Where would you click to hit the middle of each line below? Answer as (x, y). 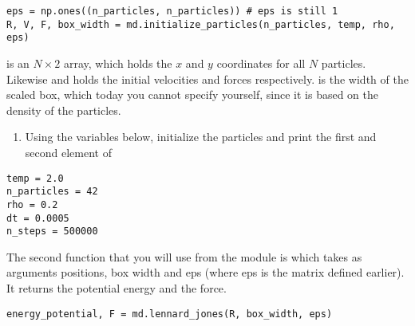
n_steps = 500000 (52, 232)
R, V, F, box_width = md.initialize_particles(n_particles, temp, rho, (201, 24)
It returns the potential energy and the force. (117, 288)
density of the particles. (64, 110)
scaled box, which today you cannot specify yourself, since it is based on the (192, 94)
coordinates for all (261, 63)
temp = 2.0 (35, 178)
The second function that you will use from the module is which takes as (184, 256)
